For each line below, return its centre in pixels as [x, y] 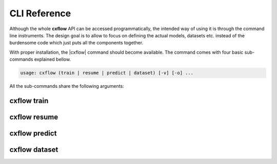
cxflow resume [34, 117]
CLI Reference [40, 13]
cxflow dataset [34, 149]
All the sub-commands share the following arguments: [67, 86]
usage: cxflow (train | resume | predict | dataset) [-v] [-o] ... [107, 73]
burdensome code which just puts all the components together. [76, 43]
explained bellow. [53, 59]
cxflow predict [33, 133]
